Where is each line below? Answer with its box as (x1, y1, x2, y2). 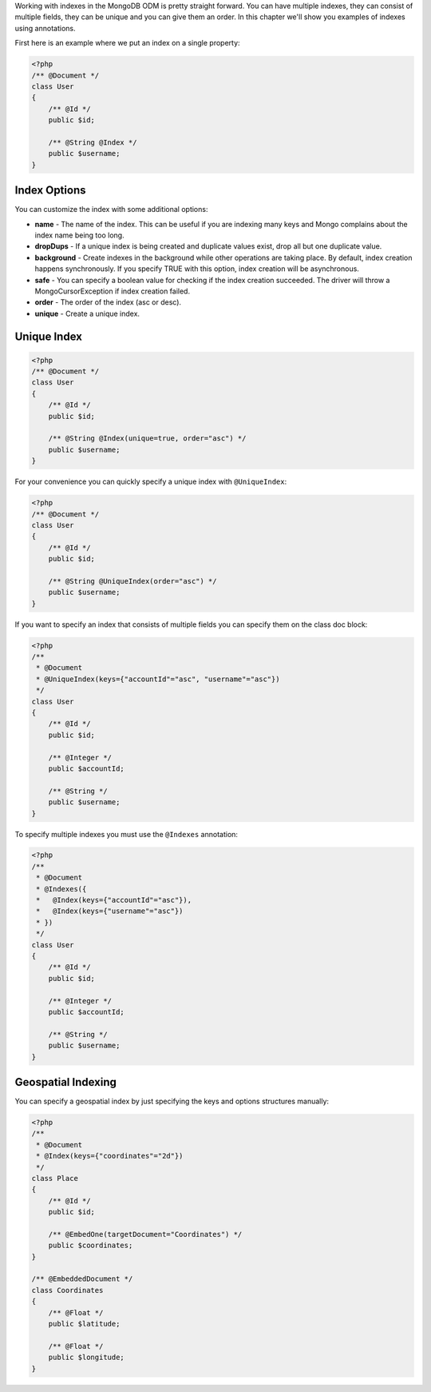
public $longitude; (48, 1353, 125, 1362)
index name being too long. (34, 230, 125, 240)
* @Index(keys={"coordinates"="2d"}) (36, 1151, 184, 1161)
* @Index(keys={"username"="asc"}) (36, 907, 184, 915)
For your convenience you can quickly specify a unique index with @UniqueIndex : (14, 477, 287, 487)
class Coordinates (31, 1286, 104, 1294)
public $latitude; (48, 1319, 121, 1329)
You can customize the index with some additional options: (14, 205, 208, 214)
